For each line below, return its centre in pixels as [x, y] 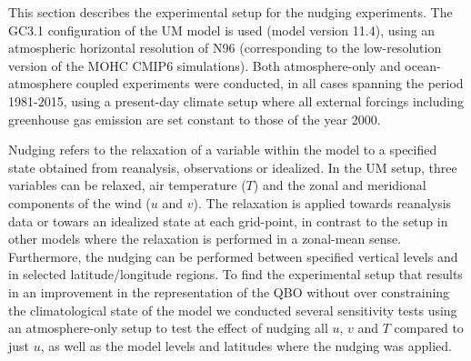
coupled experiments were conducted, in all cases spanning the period [270, 83]
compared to [429, 328]
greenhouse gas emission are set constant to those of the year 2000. [195, 119]
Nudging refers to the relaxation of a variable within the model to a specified [223, 150]
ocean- [423, 65]
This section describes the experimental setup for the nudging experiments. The [230, 12]
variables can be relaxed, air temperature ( [127, 185]
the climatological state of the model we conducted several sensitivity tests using [233, 310]
